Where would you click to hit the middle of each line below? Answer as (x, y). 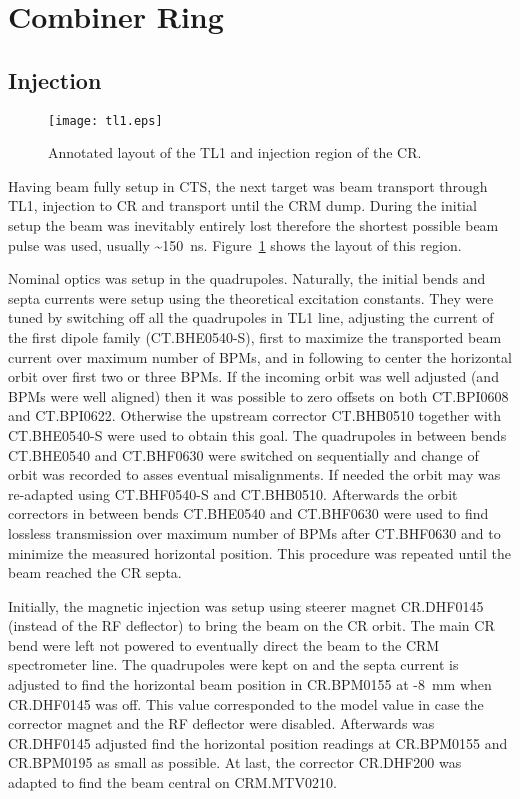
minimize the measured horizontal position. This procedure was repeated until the (259, 552)
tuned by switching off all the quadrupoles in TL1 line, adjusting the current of (251, 317)
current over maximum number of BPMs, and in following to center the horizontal (260, 356)
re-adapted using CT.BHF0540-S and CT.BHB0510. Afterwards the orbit (233, 493)
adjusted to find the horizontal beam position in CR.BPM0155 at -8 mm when (250, 684)
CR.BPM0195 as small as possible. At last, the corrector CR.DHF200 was (235, 762)
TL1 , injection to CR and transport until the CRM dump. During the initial (242, 205)
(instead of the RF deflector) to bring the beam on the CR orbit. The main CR (251, 625)
